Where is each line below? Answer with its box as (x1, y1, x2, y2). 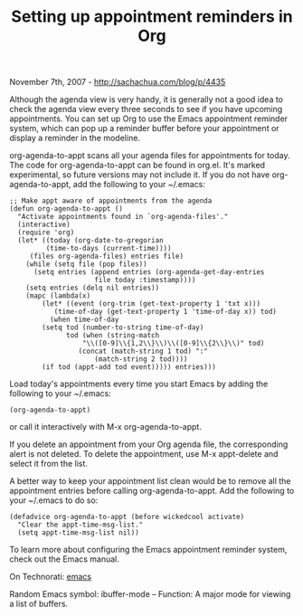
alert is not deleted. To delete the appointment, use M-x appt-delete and (9, 449, 279, 460)
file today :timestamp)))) (94, 276, 196, 285)
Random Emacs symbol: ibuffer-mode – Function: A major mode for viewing (9, 589, 291, 600)
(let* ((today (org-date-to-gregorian (17, 236, 165, 245)
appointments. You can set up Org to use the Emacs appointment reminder (9, 113, 288, 124)
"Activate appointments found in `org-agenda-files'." (17, 213, 229, 222)
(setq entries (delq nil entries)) (25, 283, 160, 293)
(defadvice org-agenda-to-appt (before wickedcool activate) (9, 513, 245, 522)
